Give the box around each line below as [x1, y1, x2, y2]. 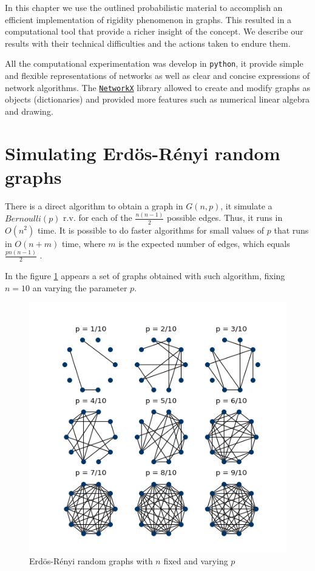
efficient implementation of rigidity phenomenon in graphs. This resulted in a [5, 13, 292, 25]
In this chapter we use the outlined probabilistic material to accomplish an [5, 1, 283, 13]
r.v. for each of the [63, 211, 132, 224]
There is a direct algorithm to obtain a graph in [5, 199, 183, 212]
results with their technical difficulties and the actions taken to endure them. [5, 36, 291, 49]
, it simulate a [220, 199, 273, 212]
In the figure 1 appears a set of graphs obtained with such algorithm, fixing [5, 269, 285, 282]
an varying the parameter [32, 281, 127, 294]
